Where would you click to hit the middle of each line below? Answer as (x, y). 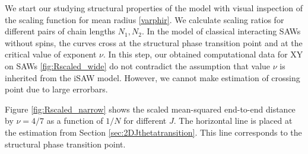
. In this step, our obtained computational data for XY (203, 54)
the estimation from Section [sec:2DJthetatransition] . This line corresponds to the (153, 132)
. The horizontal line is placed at (233, 121)
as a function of (75, 121)
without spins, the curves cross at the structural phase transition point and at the (154, 42)
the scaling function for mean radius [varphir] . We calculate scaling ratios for (145, 19)
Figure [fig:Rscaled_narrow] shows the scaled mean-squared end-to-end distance (150, 109)
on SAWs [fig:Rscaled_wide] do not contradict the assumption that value (138, 65)
